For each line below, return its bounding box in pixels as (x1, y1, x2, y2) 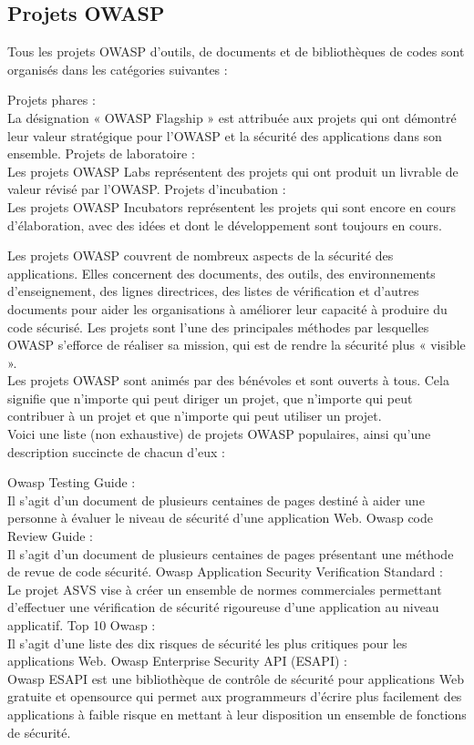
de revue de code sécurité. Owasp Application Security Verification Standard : (7, 562, 443, 581)
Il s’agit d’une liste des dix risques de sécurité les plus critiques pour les (7, 633, 407, 652)
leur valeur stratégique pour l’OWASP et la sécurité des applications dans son (7, 126, 442, 145)
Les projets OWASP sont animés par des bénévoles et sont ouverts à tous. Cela (7, 371, 449, 390)
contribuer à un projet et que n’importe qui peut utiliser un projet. (7, 406, 382, 425)
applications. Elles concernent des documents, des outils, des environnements (7, 263, 436, 282)
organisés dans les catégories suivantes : (7, 59, 228, 78)
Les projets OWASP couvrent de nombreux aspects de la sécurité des (7, 246, 394, 265)
